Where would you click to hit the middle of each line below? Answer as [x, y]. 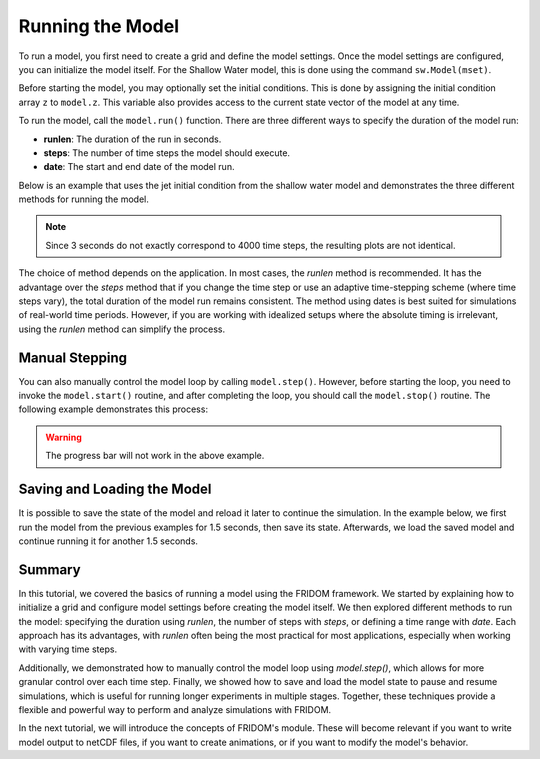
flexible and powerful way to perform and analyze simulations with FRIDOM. [175, 709]
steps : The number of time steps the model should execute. [166, 152]
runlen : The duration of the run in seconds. [132, 139]
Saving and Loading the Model [115, 489]
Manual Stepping [73, 357]
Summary [49, 569]
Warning [63, 437]
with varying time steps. [68, 649]
